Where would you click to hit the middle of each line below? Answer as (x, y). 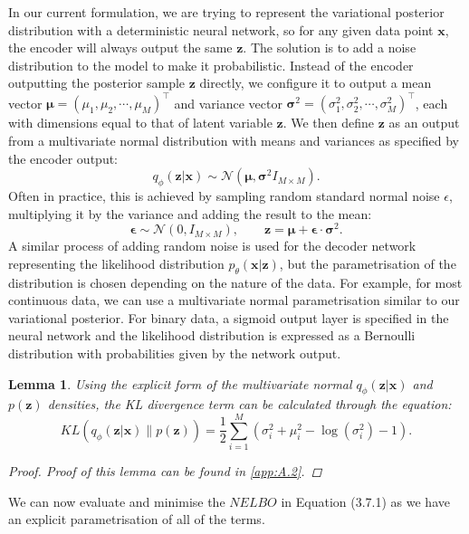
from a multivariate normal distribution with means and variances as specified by (234, 141)
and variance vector (228, 103)
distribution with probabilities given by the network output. (175, 353)
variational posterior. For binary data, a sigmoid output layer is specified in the (229, 317)
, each (431, 103)
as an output (424, 123)
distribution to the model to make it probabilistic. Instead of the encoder (211, 65)
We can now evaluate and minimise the (117, 501)
